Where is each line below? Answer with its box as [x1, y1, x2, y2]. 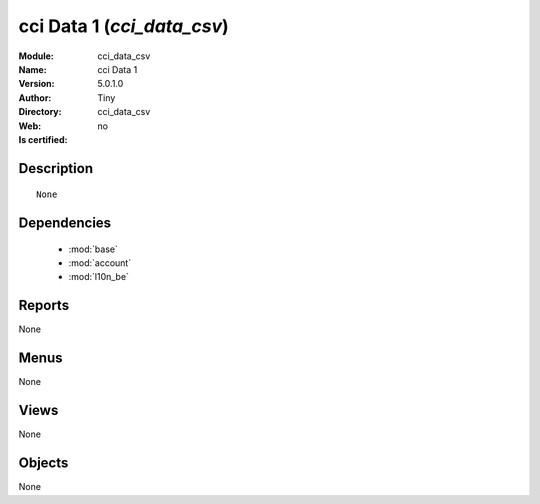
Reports [18, 297, 70, 314]
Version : [18, 78, 55, 90]
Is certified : [18, 133, 68, 145]
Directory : [18, 106, 62, 118]
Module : [18, 50, 54, 62]
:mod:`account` [68, 257, 132, 269]
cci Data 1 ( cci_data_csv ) [18, 15, 229, 37]
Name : [18, 63, 47, 75]
